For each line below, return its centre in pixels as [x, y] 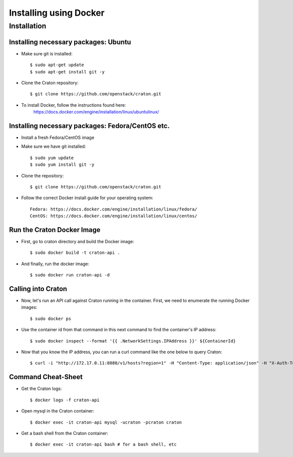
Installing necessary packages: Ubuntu [70, 42]
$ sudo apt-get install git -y [67, 72]
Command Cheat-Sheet [46, 377]
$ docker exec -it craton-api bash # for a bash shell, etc [103, 445]
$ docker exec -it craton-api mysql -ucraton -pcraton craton [106, 422]
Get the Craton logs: [42, 388]
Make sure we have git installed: [54, 146]
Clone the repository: [42, 176]
